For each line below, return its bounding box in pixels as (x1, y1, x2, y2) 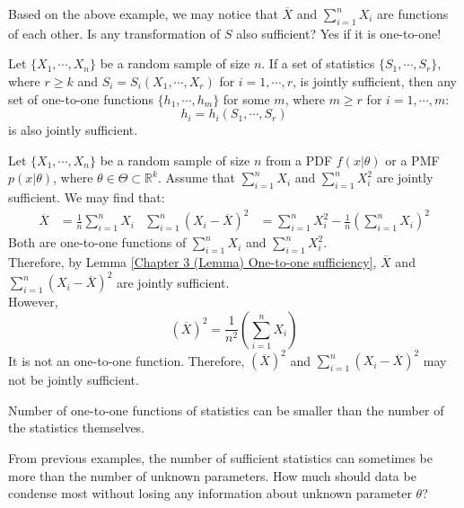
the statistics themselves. (8, 418, 145, 437)
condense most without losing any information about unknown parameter (8, 484, 412, 503)
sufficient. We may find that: (8, 188, 165, 207)
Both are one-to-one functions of (8, 233, 187, 252)
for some (223, 89, 270, 108)
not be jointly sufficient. (8, 370, 139, 389)
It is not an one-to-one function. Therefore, (8, 351, 245, 370)
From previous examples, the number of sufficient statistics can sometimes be (8, 449, 433, 468)
